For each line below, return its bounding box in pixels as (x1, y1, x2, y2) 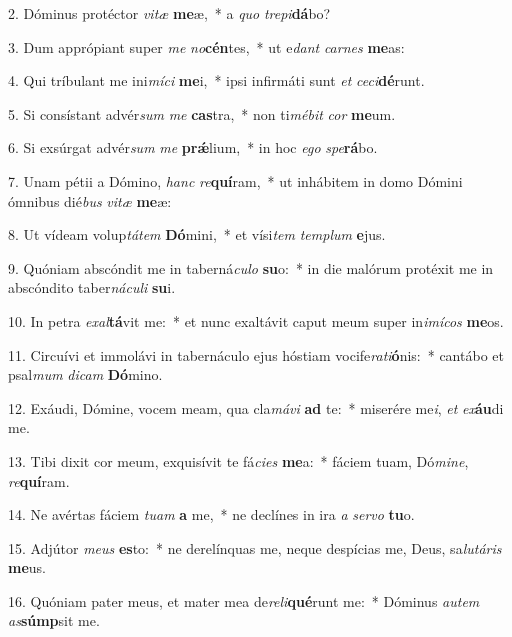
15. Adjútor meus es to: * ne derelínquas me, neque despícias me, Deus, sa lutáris (8, 537, 502, 558)
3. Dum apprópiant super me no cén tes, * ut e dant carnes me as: (8, 36, 405, 57)
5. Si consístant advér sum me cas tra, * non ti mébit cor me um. (8, 103, 396, 124)
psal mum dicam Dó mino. (8, 364, 163, 385)
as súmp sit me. (8, 610, 100, 631)
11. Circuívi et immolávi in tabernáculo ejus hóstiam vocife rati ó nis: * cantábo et (8, 344, 504, 365)
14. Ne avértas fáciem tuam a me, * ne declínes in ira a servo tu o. (8, 504, 415, 525)
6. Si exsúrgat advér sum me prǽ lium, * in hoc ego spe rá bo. (8, 137, 378, 158)
